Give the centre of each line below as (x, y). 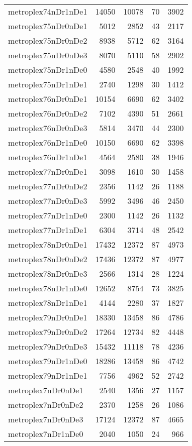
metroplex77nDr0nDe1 (48, 172)
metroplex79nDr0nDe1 (48, 317)
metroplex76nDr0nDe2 (48, 113)
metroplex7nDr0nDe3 (46, 419)
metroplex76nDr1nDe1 (48, 157)
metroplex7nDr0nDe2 (46, 405)
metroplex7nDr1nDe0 (46, 434)
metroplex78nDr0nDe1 (48, 244)
